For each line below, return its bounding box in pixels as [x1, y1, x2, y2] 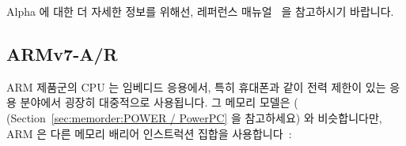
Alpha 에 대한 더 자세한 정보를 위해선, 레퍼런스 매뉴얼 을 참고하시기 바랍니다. [6, 3, 394, 19]
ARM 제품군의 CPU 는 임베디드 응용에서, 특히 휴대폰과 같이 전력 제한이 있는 [6, 78, 386, 95]
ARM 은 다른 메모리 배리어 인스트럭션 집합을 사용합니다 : [6, 125, 292, 141]
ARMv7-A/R [6, 41, 118, 66]
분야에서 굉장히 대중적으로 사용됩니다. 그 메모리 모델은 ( [20, 94, 298, 110]
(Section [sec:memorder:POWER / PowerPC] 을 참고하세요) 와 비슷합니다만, [6, 109, 382, 125]
